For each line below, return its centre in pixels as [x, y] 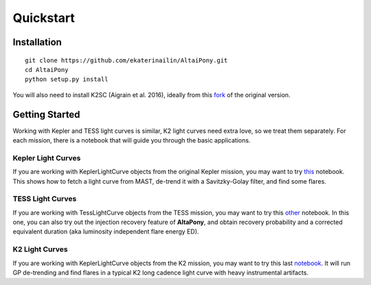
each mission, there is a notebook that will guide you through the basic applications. [132, 140]
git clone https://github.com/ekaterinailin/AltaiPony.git [126, 60]
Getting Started [46, 114]
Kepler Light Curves [47, 158]
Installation [37, 42]
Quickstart [44, 18]
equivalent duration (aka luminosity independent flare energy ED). [106, 232]
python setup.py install [67, 79]
